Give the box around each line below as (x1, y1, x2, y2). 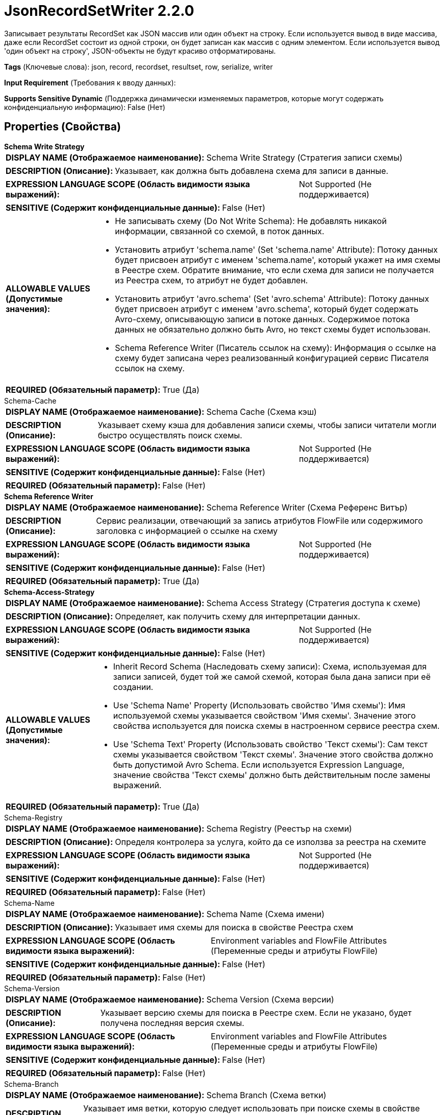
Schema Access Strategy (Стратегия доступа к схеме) (206, 597, 421, 608)
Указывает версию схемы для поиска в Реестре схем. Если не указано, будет (100, 1007, 412, 1018)
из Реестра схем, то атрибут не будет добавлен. (115, 275, 308, 285)
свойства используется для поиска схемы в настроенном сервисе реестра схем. (113, 720, 440, 731)
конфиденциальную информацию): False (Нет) (4, 102, 165, 111)
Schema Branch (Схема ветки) (206, 1089, 327, 1100)
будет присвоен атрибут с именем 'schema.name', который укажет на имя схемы (115, 254, 440, 265)
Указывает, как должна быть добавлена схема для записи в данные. (115, 165, 388, 176)
